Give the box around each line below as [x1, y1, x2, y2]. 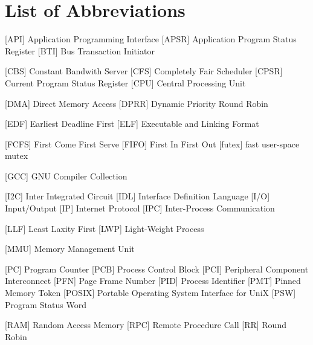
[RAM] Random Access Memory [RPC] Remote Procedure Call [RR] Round [5, 318, 286, 331]
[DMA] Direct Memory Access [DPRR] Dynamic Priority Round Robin [5, 97, 268, 109]
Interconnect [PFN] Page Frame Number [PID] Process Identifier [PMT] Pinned [5, 274, 301, 287]
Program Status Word [5, 298, 86, 311]
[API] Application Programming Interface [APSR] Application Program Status [5, 33, 297, 45]
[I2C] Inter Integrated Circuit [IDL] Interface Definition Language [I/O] [5, 190, 270, 202]
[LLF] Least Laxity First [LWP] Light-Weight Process [5, 222, 204, 234]
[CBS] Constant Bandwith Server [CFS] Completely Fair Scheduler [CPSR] [5, 65, 283, 77]
